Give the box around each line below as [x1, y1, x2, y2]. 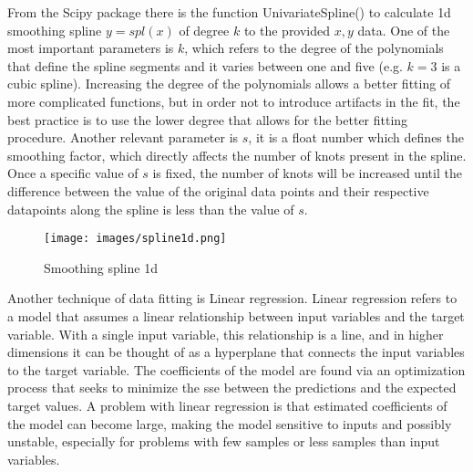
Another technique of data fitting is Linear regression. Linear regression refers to [7, 288, 458, 308]
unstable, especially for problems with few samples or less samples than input [7, 432, 440, 451]
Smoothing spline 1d [44, 257, 158, 277]
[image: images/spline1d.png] [44, 232, 227, 246]
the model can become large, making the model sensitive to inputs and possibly [7, 414, 452, 433]
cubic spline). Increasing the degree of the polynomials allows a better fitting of [7, 74, 451, 93]
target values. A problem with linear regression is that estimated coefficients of [7, 395, 447, 414]
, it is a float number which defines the [248, 128, 464, 147]
